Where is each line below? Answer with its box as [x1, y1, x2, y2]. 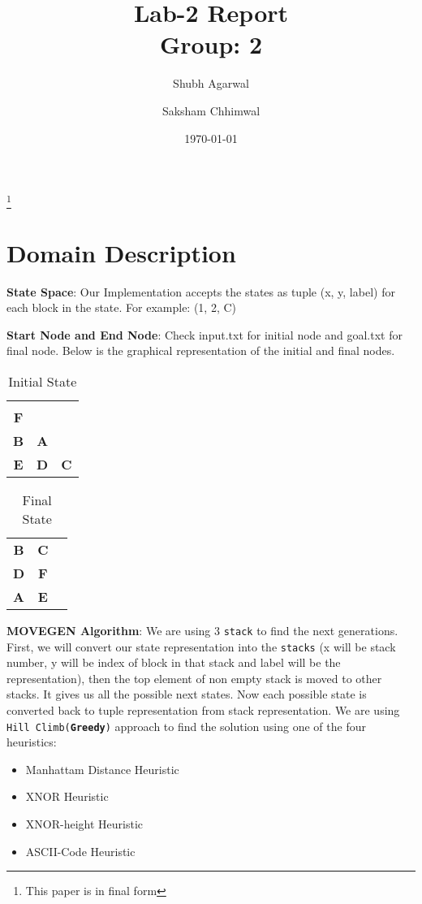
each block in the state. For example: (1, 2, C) [6, 299, 237, 316]
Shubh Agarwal [173, 75, 249, 92]
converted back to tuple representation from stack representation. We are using [6, 702, 400, 719]
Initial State [8, 371, 77, 391]
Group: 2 [159, 28, 263, 61]
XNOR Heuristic [25, 788, 109, 805]
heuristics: [6, 733, 57, 750]
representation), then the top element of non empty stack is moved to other [6, 669, 382, 686]
